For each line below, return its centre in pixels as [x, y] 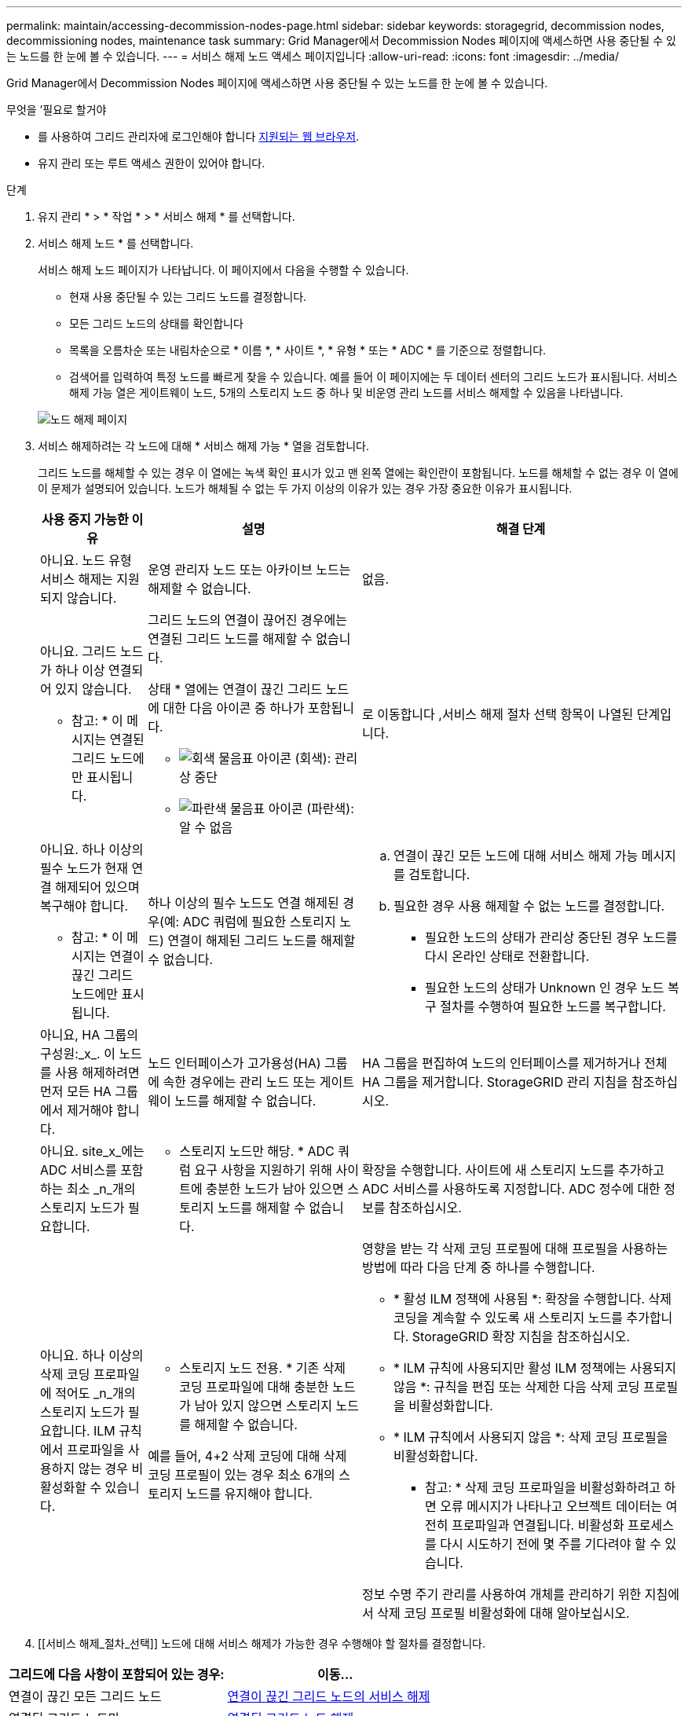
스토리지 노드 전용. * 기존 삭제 [263, 1368]
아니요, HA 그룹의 [89, 1035]
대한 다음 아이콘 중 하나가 [234, 708]
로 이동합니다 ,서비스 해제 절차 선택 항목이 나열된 [498, 714]
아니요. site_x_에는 [92, 1151]
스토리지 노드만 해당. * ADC [257, 1151]
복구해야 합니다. [84, 906]
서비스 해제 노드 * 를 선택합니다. [116, 243]
